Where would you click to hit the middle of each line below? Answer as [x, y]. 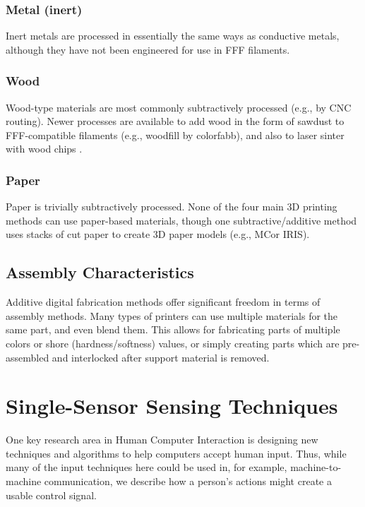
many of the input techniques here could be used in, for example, [146, 467]
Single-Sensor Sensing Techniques [172, 406]
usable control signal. [51, 495]
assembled [28, 357]
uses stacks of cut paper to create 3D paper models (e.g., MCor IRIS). [158, 234]
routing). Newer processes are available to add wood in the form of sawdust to [175, 121]
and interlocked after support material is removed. [161, 357]
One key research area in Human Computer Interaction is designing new [162, 440]
